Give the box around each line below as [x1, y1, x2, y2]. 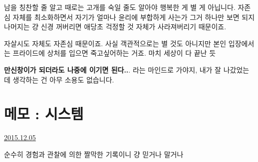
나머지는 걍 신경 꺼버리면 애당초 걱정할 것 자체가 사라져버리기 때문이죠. [4, 21, 227, 32]
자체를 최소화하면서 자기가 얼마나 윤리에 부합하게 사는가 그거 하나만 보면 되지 [12, 11, 255, 22]
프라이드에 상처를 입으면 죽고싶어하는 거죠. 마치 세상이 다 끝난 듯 [12, 48, 216, 58]
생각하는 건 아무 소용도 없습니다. [12, 74, 114, 84]
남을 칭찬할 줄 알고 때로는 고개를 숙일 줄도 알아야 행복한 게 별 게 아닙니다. [4, 2, 236, 12]
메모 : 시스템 [4, 103, 84, 124]
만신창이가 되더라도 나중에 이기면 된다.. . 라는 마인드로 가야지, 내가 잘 [4, 64, 221, 75]
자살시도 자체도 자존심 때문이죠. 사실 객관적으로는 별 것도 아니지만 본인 [4, 38, 227, 48]
